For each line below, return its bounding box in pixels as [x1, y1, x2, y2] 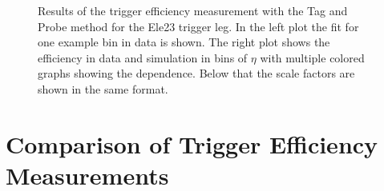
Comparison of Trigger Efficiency [6, 127, 378, 160]
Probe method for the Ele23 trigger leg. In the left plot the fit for [38, 18, 359, 34]
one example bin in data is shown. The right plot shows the [38, 34, 330, 50]
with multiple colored [260, 49, 365, 66]
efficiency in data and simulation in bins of [38, 49, 248, 66]
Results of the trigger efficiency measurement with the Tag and [38, 2, 348, 18]
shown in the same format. [38, 80, 168, 97]
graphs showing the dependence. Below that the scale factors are [38, 65, 355, 82]
